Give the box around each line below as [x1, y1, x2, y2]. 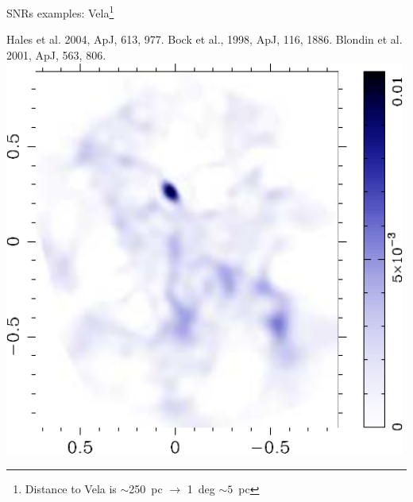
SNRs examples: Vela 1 [6, 2, 114, 21]
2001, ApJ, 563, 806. [6, 46, 106, 63]
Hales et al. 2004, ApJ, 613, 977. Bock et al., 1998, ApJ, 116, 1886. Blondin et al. [6, 31, 403, 48]
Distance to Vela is [25, 480, 117, 496]
